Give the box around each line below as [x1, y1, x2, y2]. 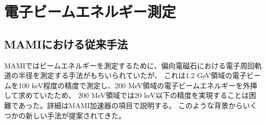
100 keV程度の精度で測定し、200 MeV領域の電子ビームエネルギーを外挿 [18, 80, 257, 90]
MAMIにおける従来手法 [4, 36, 128, 52]
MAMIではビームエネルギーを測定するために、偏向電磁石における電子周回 [4, 60, 255, 70]
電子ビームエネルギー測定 [4, 1, 176, 22]
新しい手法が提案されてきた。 [25, 110, 126, 120]
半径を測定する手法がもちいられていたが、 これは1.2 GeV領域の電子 [18, 70, 247, 81]
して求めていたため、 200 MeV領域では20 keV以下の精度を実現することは [4, 90, 249, 101]
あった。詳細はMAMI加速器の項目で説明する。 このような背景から [18, 100, 243, 110]
